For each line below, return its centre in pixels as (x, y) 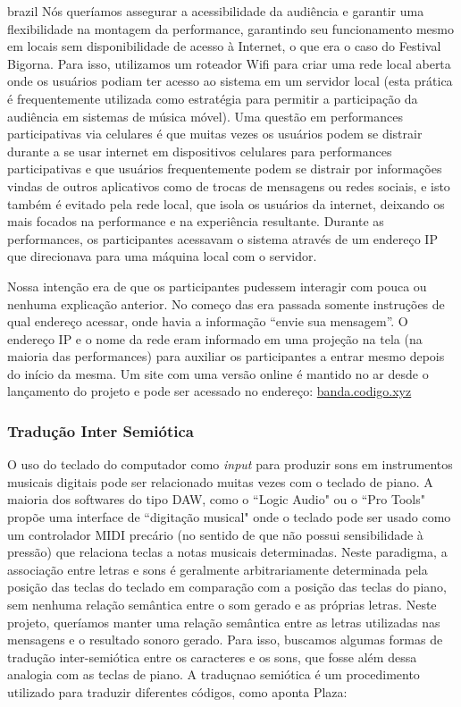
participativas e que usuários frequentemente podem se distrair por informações (225, 168)
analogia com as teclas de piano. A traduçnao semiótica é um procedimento (214, 674)
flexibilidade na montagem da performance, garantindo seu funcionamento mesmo (231, 28)
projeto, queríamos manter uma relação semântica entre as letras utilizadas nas (224, 622)
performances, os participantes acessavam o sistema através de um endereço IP (222, 238)
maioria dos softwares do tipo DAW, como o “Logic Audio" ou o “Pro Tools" (217, 499)
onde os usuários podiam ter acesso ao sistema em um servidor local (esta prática (230, 81)
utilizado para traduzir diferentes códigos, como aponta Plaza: (177, 692)
